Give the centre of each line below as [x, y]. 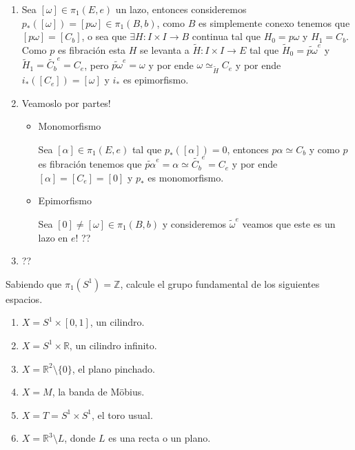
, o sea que [104, 36]
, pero [97, 65]
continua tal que [226, 36]
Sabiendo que [34, 283]
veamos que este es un [289, 223]
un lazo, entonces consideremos [181, 9]
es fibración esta [92, 50]
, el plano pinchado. [113, 368]
